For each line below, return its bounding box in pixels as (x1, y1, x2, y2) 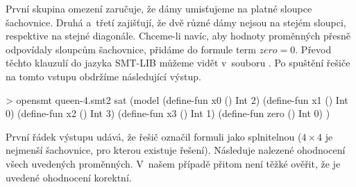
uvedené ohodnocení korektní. (6, 170, 132, 184)
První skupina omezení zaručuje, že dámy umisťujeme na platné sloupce (6, 1, 312, 15)
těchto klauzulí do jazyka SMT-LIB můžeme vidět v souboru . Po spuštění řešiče (6, 55, 350, 70)
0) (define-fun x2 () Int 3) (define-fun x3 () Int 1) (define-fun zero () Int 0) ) (6, 106, 330, 121)
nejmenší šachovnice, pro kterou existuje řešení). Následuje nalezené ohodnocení (6, 143, 346, 157)
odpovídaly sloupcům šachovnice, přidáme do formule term (6, 42, 256, 56)
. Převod (295, 42, 332, 56)
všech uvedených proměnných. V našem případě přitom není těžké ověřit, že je (6, 156, 341, 170)
